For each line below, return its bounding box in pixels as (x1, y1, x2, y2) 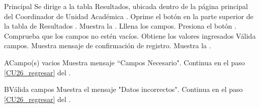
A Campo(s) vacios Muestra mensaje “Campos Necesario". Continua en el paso (4, 57, 245, 67)
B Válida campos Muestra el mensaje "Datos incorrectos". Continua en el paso (4, 84, 243, 94)
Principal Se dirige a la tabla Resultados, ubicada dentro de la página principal (4, 1, 248, 11)
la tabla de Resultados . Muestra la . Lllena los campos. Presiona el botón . (4, 21, 236, 31)
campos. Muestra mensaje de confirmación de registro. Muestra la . (4, 40, 211, 51)
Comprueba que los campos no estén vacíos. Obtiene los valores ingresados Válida (4, 30, 256, 41)
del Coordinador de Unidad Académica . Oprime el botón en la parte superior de (4, 11, 253, 21)
